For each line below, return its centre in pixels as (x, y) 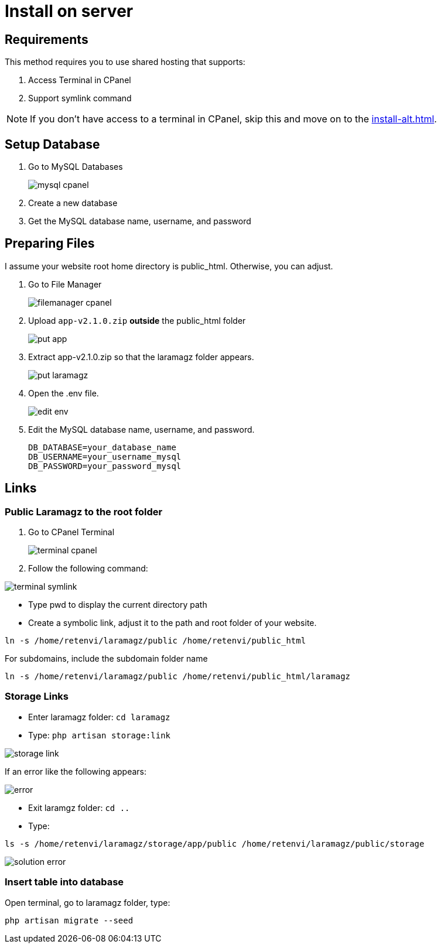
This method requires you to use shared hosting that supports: (125, 62)
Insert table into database (64, 882)
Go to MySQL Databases (76, 167)
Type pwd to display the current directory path (118, 605)
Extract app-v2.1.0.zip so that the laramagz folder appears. (141, 357)
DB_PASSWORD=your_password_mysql (105, 466)
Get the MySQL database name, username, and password (140, 221)
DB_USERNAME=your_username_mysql (105, 456)
